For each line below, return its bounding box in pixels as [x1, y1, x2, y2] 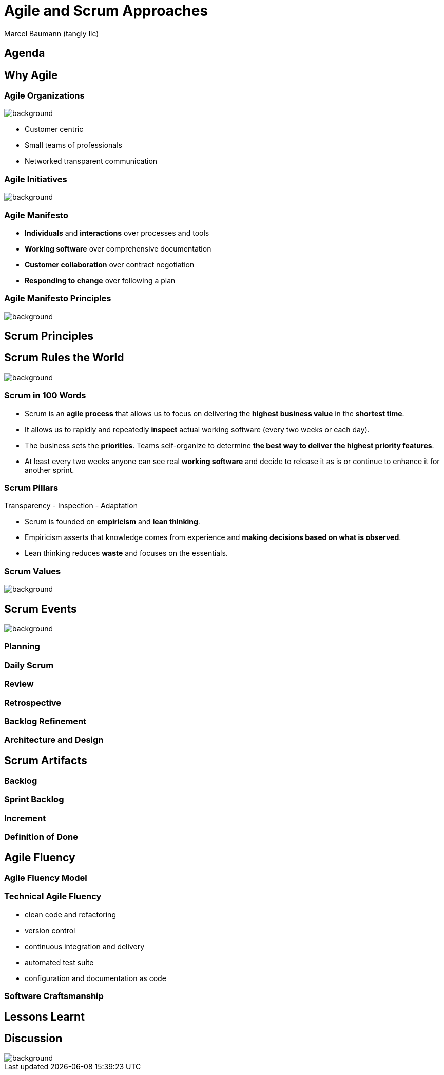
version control [25, 926, 75, 935]
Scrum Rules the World [4, 351, 124, 364]
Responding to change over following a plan [25, 276, 176, 285]
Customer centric [25, 125, 84, 134]
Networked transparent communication [25, 157, 158, 166]
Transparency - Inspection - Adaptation [4, 501, 138, 510]
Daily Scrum [4, 660, 54, 670]
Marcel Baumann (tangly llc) [4, 29, 99, 38]
